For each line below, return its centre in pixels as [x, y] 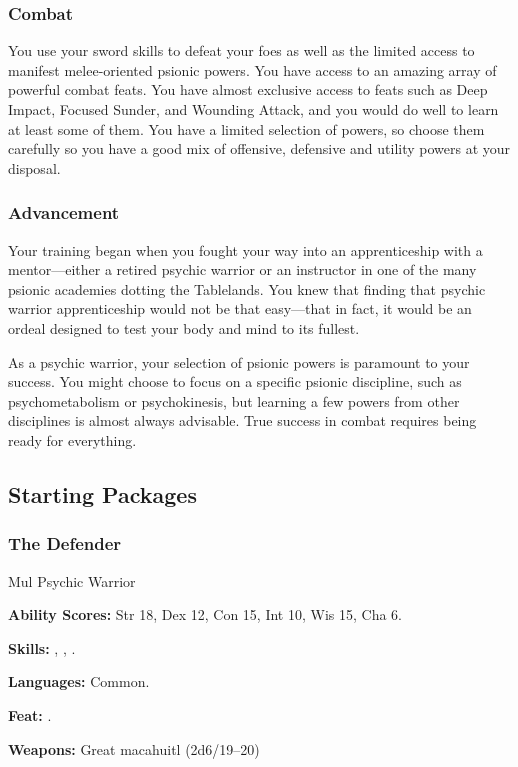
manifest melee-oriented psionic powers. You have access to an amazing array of [252, 69]
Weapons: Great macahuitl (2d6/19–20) [134, 748]
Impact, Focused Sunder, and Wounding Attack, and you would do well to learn [253, 109]
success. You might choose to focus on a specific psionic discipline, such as [235, 381]
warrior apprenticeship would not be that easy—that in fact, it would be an [240, 308]
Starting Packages [102, 493]
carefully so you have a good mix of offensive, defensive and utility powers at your [259, 148]
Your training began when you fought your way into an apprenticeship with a [245, 249]
